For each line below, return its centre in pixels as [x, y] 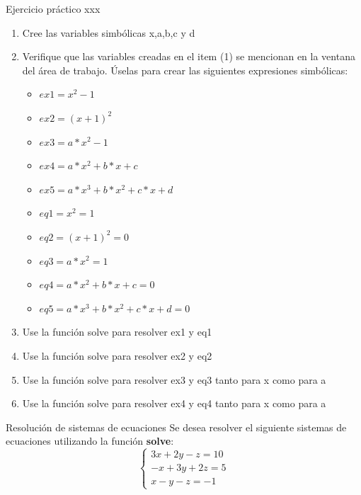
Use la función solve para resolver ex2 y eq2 [117, 355]
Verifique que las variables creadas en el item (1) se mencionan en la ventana [189, 56]
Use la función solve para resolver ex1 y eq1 [117, 332]
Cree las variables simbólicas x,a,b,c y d [109, 32]
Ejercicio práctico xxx [53, 8]
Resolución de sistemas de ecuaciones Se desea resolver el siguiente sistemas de [176, 427]
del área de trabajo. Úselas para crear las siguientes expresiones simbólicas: [185, 70]
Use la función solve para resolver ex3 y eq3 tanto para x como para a [174, 379]
